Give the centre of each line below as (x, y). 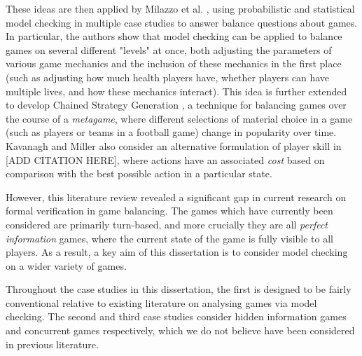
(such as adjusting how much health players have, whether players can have (168, 77)
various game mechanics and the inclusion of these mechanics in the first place (174, 63)
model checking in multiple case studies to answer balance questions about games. (182, 22)
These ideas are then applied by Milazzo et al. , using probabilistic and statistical (180, 8)
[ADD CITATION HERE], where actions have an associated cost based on (165, 159)
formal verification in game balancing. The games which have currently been (169, 211)
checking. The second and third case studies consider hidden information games (176, 316)
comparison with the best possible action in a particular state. (139, 173)
